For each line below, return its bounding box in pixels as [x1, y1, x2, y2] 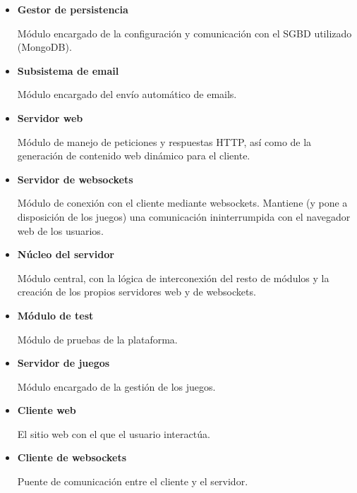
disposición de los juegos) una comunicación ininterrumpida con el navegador [17, 209, 351, 224]
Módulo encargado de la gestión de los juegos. [17, 379, 216, 394]
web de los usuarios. [17, 223, 104, 238]
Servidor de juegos [17, 355, 110, 370]
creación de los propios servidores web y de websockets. [17, 284, 256, 299]
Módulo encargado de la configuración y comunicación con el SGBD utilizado [17, 25, 352, 40]
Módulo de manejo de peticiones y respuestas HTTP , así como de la [17, 134, 312, 149]
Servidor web [17, 110, 83, 125]
